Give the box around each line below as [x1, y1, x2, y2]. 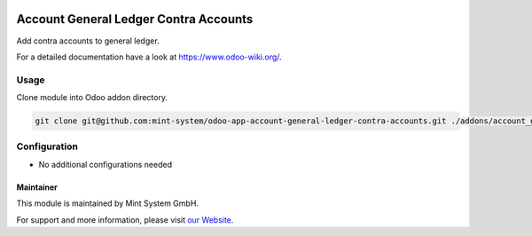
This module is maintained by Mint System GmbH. [16, 198, 199, 208]
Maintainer [16, 182, 58, 193]
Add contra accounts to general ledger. [16, 35, 160, 46]
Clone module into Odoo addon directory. [16, 92, 168, 103]
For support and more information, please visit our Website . [16, 214, 234, 225]
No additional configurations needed [38, 159, 173, 169]
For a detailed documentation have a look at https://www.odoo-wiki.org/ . [16, 51, 283, 62]
